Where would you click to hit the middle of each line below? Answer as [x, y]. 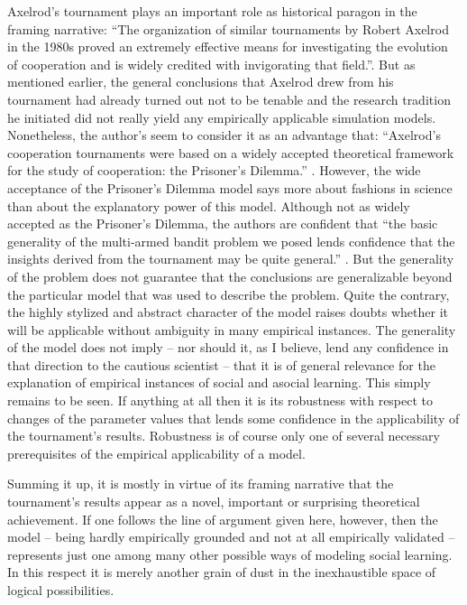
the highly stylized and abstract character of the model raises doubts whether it [228, 312]
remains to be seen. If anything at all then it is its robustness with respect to [220, 400]
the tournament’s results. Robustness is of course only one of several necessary [224, 436]
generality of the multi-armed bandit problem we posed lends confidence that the [231, 241]
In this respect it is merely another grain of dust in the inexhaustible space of [222, 572]
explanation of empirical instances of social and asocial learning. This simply [219, 382]
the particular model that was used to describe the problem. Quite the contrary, [229, 294]
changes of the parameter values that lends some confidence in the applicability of [233, 418]
